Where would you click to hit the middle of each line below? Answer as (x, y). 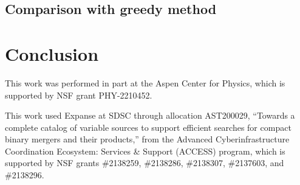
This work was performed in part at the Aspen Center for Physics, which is (145, 82)
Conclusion (52, 53)
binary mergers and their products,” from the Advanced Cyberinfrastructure (147, 139)
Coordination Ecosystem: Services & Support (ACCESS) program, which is (145, 151)
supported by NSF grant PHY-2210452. (79, 95)
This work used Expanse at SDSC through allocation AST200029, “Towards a (150, 115)
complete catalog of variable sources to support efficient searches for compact (148, 127)
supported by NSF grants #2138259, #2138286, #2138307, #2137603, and (145, 163)
